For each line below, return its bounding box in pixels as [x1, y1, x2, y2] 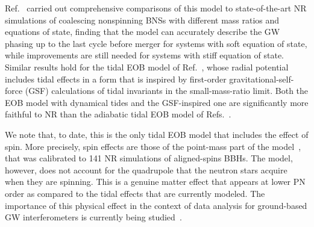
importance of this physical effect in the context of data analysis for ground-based [5, 199, 307, 211]
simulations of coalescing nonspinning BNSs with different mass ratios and [5, 13, 280, 26]
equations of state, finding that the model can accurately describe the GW [5, 25, 280, 38]
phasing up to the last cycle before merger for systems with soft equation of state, [5, 37, 307, 49]
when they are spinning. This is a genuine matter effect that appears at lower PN [5, 175, 306, 188]
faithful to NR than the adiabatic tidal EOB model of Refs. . [5, 108, 231, 120]
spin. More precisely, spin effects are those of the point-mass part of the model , [5, 140, 301, 152]
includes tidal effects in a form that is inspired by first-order [5, 72, 227, 85]
